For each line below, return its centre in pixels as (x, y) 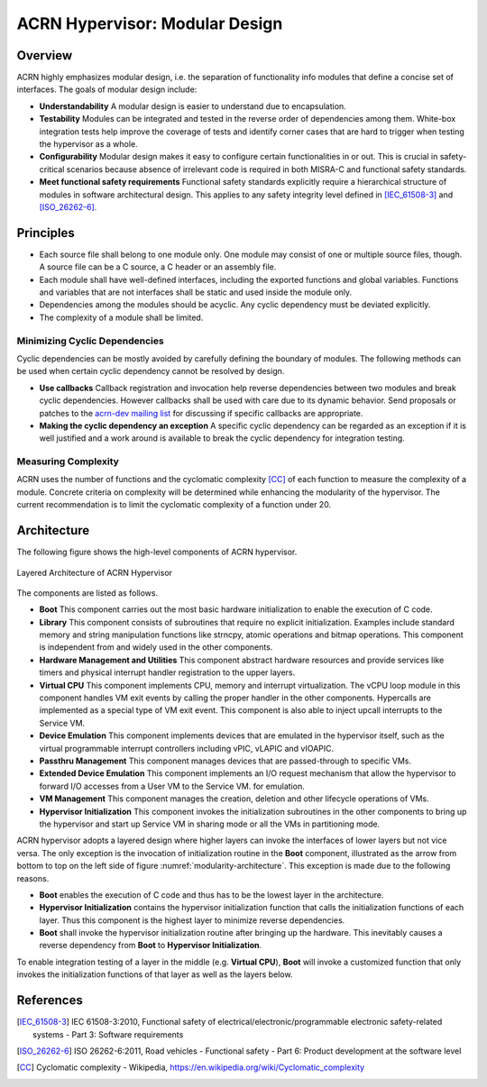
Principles (46, 233)
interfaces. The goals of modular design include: (107, 89)
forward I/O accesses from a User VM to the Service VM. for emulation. (172, 786)
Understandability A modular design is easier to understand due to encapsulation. (193, 106)
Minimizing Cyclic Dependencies (90, 341)
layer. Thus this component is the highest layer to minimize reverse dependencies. (192, 920)
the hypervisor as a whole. (89, 144)
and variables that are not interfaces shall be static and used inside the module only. (196, 292)
